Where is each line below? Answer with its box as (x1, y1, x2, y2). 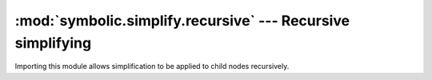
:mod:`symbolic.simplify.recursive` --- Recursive (14, 12, 350, 29)
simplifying (14, 34, 92, 51)
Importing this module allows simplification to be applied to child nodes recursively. (14, 62, 290, 71)
